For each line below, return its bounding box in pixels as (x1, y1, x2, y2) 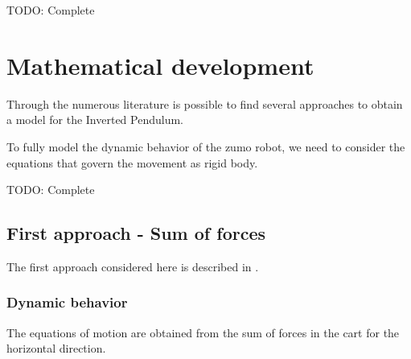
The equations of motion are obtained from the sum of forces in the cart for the (6, 324, 400, 340)
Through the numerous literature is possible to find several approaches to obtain (6, 95, 403, 112)
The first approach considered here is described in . (6, 258, 259, 274)
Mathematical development (6, 48, 314, 81)
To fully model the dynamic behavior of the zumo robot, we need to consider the (6, 138, 405, 155)
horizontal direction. (6, 340, 106, 357)
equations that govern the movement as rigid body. (6, 154, 258, 171)
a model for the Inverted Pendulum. (6, 111, 184, 128)
